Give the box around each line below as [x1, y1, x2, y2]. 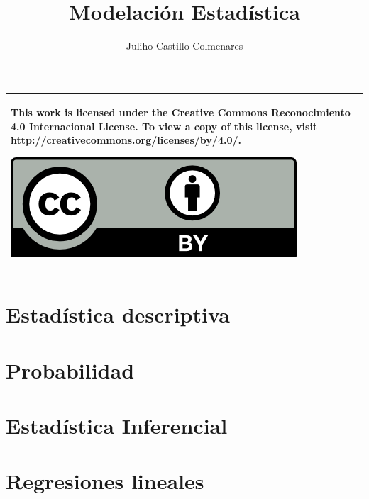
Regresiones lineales [6, 466, 204, 495]
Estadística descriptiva [6, 300, 230, 329]
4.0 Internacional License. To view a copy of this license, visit [11, 118, 318, 133]
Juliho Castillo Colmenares [126, 38, 243, 53]
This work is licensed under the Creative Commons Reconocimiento [11, 105, 351, 120]
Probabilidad [6, 355, 135, 384]
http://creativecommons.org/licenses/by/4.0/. [11, 133, 241, 147]
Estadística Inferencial [6, 411, 228, 440]
